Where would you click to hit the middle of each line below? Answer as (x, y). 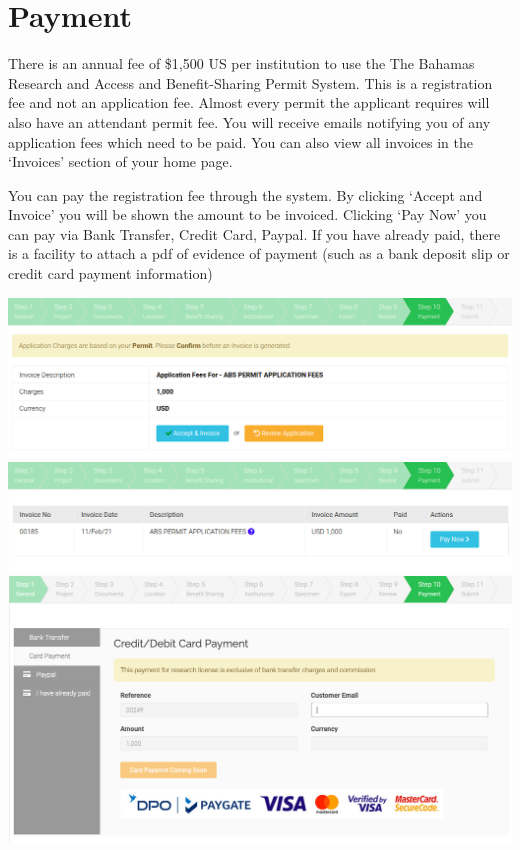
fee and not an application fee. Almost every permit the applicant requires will (249, 102)
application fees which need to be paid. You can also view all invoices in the (240, 141)
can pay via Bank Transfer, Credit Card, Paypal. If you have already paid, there (254, 233)
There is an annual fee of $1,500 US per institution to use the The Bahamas (241, 63)
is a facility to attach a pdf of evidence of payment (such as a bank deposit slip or (259, 253)
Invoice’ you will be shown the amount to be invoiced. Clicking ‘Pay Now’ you (247, 214)
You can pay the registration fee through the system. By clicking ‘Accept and (245, 194)
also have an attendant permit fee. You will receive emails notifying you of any (249, 121)
